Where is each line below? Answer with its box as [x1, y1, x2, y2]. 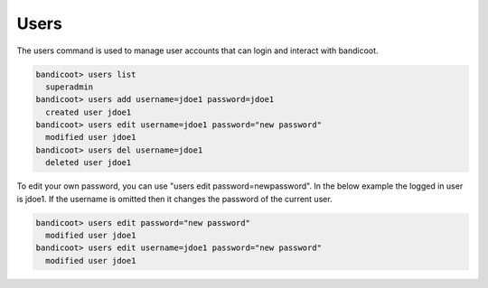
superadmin [45, 81, 94, 92]
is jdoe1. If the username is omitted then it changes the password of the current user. [16, 193, 333, 204]
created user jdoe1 [45, 107, 132, 117]
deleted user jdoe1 [45, 158, 132, 168]
